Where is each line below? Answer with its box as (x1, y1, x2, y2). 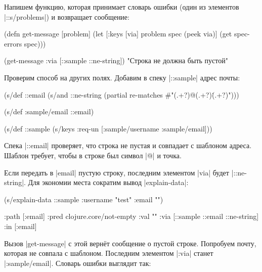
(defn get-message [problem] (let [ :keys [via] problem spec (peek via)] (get (4, 28, 232, 39)
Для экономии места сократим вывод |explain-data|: (28, 177, 189, 188)
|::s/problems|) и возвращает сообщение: (4, 11, 129, 22)
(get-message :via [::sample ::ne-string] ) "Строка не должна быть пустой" (4, 55, 228, 66)
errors (4, 38, 22, 49)
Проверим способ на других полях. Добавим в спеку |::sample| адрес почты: (4, 72, 240, 82)
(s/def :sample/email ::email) (4, 106, 94, 117)
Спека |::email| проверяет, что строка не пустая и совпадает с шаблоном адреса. (4, 140, 252, 151)
